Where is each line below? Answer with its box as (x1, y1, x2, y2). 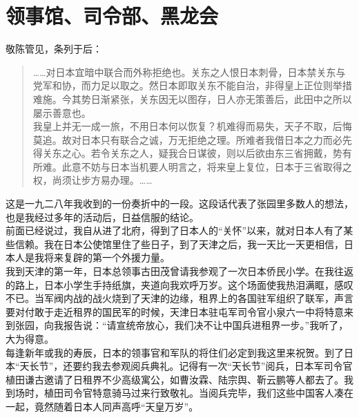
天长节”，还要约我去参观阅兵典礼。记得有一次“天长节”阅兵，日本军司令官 (19, 359, 353, 373)
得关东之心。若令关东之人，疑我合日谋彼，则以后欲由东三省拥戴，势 (32, 146, 342, 160)
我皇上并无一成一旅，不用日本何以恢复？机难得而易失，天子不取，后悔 (32, 119, 352, 133)
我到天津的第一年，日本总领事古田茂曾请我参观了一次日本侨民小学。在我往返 (6, 264, 353, 278)
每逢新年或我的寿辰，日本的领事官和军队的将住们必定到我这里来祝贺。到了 (6, 345, 344, 359)
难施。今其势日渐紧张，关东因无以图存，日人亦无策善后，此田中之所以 (32, 91, 352, 106)
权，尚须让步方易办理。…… (32, 173, 153, 187)
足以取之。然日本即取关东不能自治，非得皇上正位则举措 (100, 78, 352, 93)
